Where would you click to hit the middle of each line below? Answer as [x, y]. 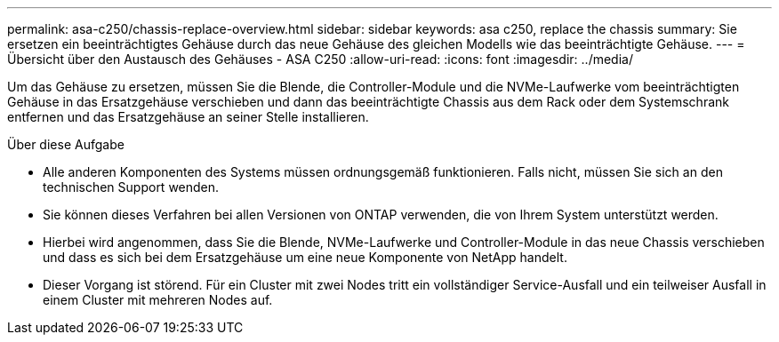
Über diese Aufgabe [66, 144]
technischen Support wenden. [131, 187]
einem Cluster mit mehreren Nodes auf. [158, 300]
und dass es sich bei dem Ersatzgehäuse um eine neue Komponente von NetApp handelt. [305, 257]
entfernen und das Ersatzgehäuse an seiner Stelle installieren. [188, 117]
